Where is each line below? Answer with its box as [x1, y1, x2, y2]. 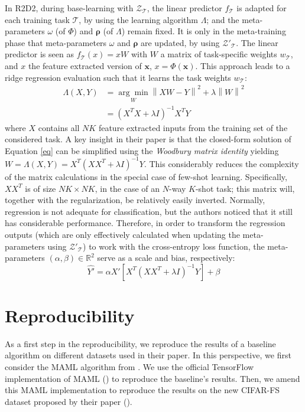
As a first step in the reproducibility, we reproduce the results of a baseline [5, 337, 276, 349]
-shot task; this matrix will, [195, 182, 295, 194]
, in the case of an [95, 182, 160, 194]
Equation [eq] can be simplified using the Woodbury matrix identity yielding [5, 144, 279, 156]
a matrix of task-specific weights [160, 48, 277, 60]
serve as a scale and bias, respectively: [97, 251, 235, 264]
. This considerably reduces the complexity [144, 157, 299, 169]
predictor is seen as [5, 48, 74, 60]
